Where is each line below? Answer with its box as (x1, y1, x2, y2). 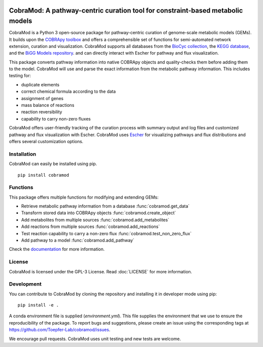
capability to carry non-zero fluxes (21, 116, 91, 122)
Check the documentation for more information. (9, 246, 105, 252)
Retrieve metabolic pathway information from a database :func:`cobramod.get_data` (21, 203, 190, 209)
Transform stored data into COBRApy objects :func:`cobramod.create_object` (21, 210, 176, 216)
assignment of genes (21, 95, 64, 101)
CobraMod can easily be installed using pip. (9, 161, 97, 167)
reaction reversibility (21, 109, 62, 115)
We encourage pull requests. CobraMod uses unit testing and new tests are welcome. (9, 336, 181, 342)
